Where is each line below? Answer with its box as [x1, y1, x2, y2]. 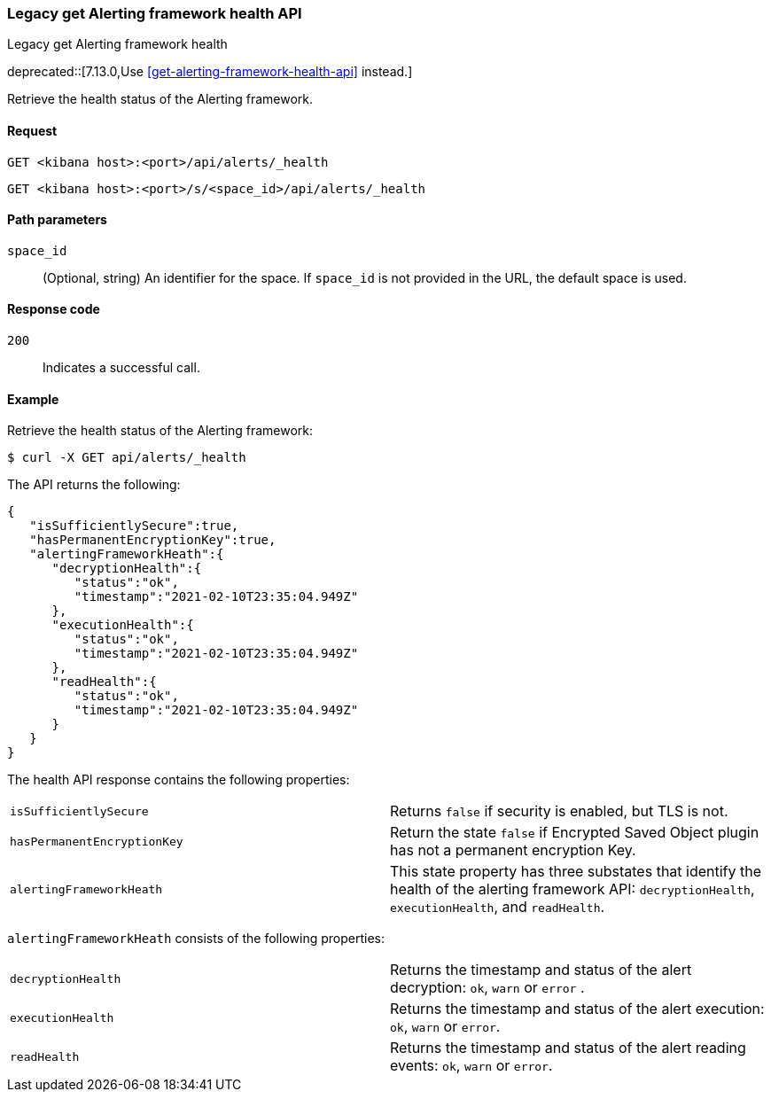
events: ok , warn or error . [390, 1056, 553, 1075]
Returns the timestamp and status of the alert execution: [390, 1000, 765, 1018]
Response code [7, 301, 100, 317]
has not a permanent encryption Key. [390, 841, 636, 860]
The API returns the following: [7, 477, 181, 493]
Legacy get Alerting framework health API [7, 4, 302, 22]
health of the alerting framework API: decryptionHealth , [390, 880, 755, 899]
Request [7, 122, 58, 138]
